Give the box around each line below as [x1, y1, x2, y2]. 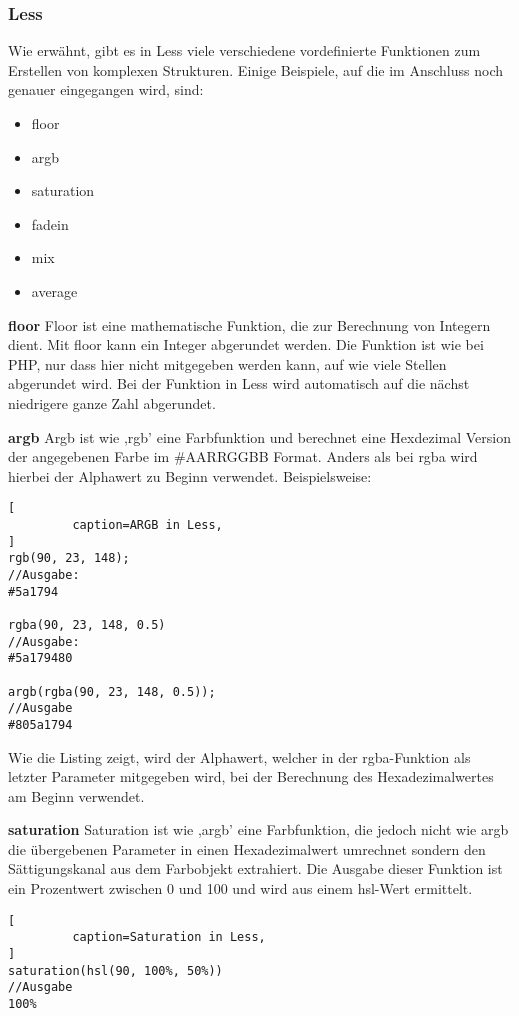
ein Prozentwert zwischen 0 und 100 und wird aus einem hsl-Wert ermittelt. [8, 878, 473, 899]
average [31, 280, 78, 301]
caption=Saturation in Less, [72, 930, 266, 945]
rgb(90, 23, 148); [8, 551, 130, 566]
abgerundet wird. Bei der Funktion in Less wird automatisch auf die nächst [8, 373, 470, 394]
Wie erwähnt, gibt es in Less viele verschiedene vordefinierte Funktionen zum [8, 40, 481, 61]
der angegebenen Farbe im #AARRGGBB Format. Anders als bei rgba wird [8, 446, 478, 467]
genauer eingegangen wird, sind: [8, 79, 204, 100]
